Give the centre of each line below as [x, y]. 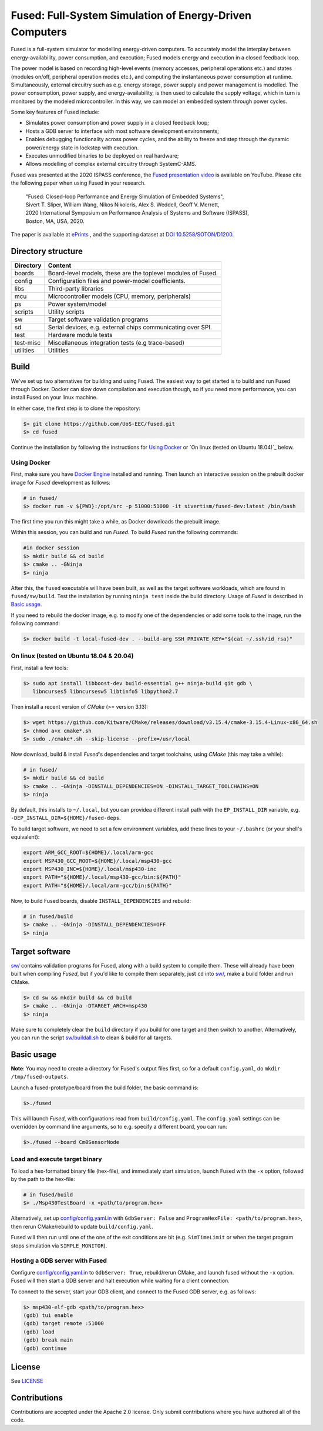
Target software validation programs [98, 319]
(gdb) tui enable [48, 1315]
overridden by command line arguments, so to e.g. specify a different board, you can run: [119, 1127]
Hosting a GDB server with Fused [59, 1260]
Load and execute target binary [56, 1159]
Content [60, 266]
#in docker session [51, 548]
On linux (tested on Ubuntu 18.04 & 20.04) [73, 656]
